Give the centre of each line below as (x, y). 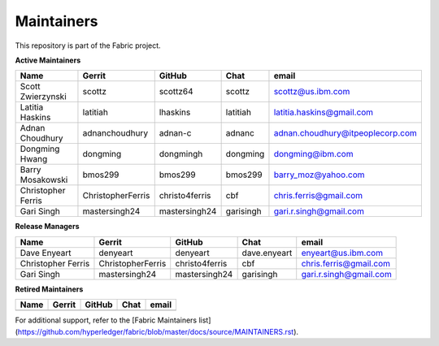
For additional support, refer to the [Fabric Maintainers (106, 320)
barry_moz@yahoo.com (319, 175)
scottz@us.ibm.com (312, 92)
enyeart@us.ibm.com (342, 253)
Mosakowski (44, 180)
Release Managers (47, 227)
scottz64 (176, 92)
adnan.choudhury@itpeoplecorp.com (346, 133)
